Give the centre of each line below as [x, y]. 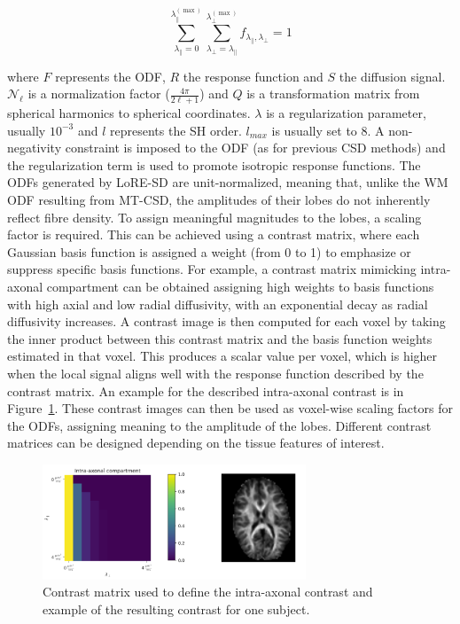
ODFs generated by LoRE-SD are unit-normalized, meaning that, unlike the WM [228, 182]
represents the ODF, [110, 76]
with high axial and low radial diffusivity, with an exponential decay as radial [218, 304]
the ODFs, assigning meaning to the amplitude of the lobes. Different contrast [219, 425]
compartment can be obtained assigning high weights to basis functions [240, 286]
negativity [35, 148]
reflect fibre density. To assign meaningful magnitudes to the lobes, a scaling [214, 217]
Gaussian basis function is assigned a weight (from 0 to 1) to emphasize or [209, 251]
